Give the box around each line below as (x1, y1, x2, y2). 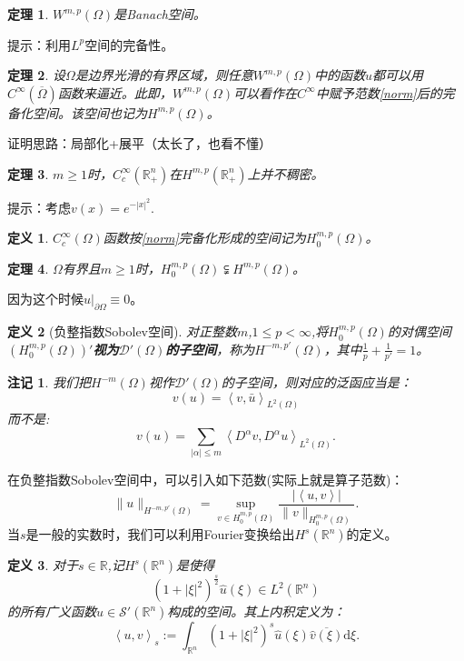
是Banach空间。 (114, 5, 206, 23)
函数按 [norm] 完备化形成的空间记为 (103, 228, 306, 247)
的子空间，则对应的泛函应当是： (221, 373, 412, 392)
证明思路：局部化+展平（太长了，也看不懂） (7, 134, 271, 153)
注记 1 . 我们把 (7, 373, 91, 392)
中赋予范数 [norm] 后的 (315, 83, 442, 102)
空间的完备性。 (84, 35, 174, 54)
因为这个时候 (7, 289, 84, 308)
